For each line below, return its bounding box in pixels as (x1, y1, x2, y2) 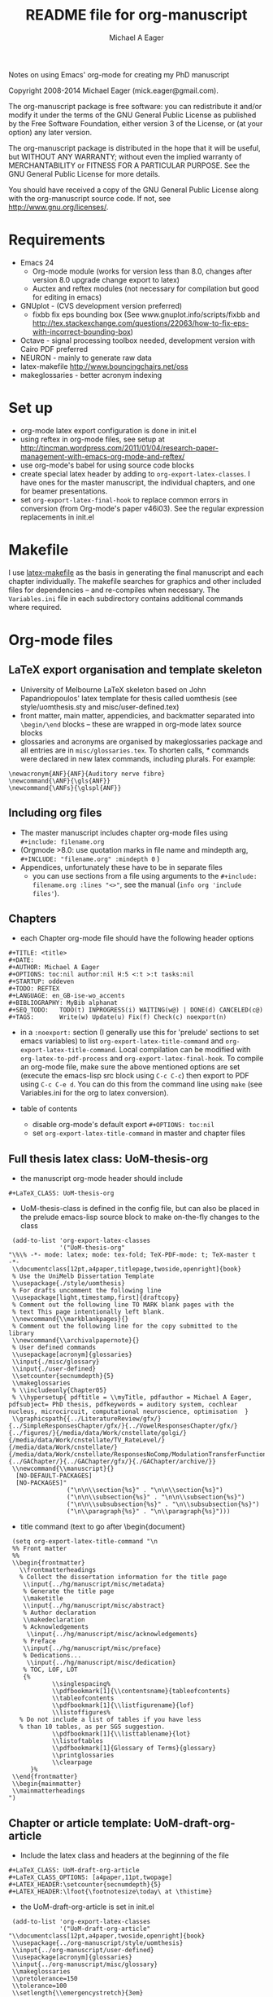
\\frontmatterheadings (19, 1566, 96, 1574)
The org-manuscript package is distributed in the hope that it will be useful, (8, 143, 262, 152)
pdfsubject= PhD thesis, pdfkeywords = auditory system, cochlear (8, 1401, 238, 1409)
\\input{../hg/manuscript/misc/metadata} (23, 1580, 165, 1589)
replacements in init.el (19, 511, 95, 522)
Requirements (8, 230, 106, 249)
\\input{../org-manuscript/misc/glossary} (11, 1960, 158, 1968)
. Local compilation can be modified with (115, 1045, 251, 1055)
